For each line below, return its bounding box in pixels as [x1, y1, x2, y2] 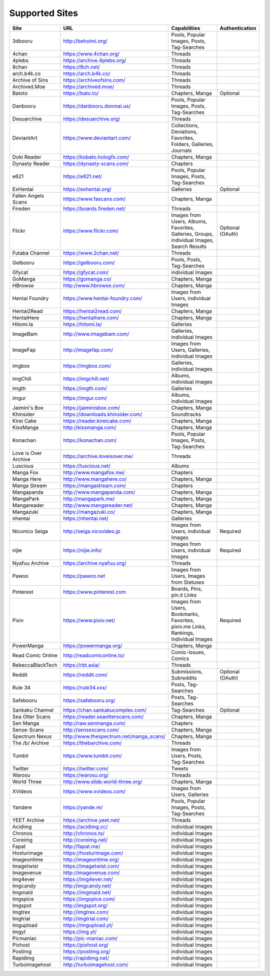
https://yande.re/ [63, 803, 103, 810]
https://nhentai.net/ [63, 515, 108, 522]
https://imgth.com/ [63, 385, 107, 392]
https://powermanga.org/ [63, 642, 122, 649]
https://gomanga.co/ [63, 275, 112, 282]
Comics [171, 655, 189, 662]
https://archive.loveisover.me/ [63, 453, 133, 460]
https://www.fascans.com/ [63, 195, 126, 202]
